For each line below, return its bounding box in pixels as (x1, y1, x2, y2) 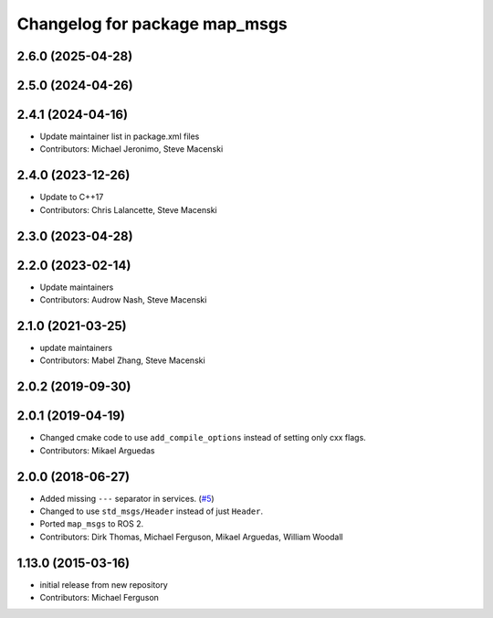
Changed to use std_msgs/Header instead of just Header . (39, 506, 264, 517)
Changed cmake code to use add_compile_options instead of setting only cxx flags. (39, 432, 367, 443)
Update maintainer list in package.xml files (39, 131, 200, 142)
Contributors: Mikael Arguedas (39, 444, 155, 456)
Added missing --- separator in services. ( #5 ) (39, 493, 215, 504)
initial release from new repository (39, 579, 168, 590)
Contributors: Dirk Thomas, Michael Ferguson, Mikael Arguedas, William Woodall (39, 531, 343, 542)
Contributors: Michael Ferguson (39, 592, 160, 603)
